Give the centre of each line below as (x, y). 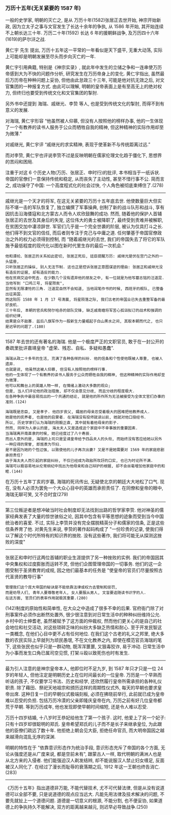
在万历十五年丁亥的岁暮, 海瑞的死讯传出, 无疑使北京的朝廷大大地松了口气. (82, 482)
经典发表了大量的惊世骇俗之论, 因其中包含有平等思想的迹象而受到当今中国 (87, 516)
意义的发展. (17, 110)
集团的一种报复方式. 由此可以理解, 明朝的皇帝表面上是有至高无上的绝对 (83, 87)
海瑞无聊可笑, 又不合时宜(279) (37, 495)
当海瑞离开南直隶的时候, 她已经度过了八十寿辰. (49, 434)
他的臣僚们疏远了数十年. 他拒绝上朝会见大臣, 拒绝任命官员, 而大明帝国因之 (83, 730)
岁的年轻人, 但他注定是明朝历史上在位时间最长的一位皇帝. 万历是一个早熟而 (83, 675)
